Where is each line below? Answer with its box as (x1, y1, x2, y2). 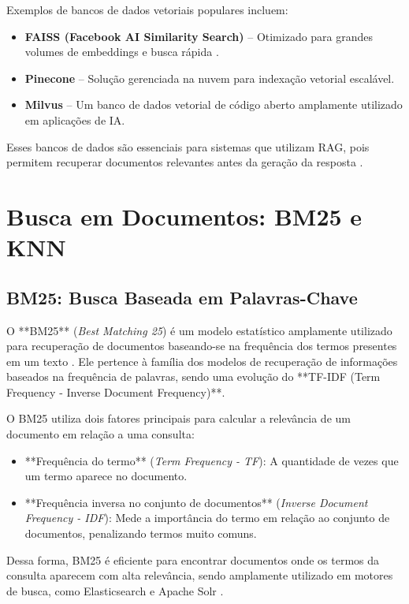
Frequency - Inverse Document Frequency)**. (6, 383, 225, 400)
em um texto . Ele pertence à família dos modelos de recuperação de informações (6, 352, 398, 369)
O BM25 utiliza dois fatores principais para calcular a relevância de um (6, 410, 351, 427)
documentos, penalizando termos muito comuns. (24, 525, 257, 542)
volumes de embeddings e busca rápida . (24, 43, 219, 60)
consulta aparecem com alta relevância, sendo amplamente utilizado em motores (6, 567, 393, 583)
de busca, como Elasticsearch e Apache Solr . (6, 582, 224, 598)
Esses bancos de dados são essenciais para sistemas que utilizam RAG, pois (6, 138, 370, 155)
